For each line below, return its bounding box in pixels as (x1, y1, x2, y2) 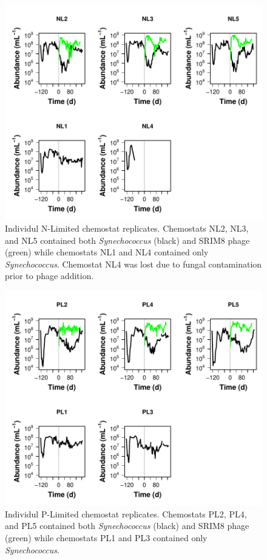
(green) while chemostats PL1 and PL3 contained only (5, 531, 208, 544)
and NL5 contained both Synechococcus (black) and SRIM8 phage (5, 233, 250, 246)
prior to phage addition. (5, 269, 94, 282)
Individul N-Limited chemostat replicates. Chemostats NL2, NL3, (5, 221, 249, 234)
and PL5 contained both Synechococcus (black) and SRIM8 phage (5, 519, 249, 532)
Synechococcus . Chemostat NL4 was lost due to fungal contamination (5, 257, 262, 270)
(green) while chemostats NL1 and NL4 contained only (5, 246, 209, 258)
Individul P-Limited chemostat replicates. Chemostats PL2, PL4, (5, 507, 247, 520)
